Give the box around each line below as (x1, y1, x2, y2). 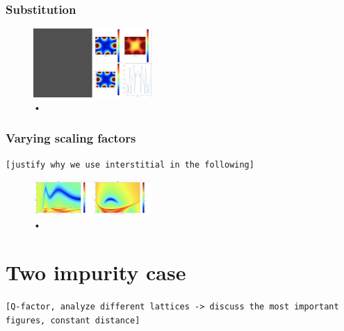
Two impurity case (6, 258, 186, 286)
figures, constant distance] (6, 315, 140, 325)
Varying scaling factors (6, 129, 136, 146)
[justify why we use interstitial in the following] (6, 160, 254, 170)
